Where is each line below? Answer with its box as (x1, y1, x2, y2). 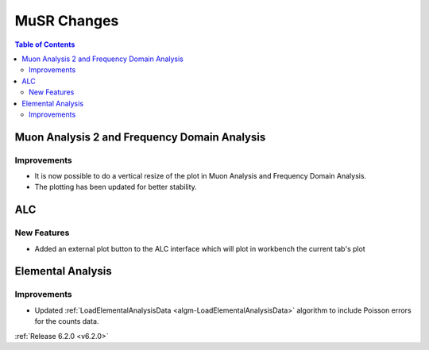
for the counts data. (34, 317, 99, 326)
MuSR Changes (14, 12, 119, 29)
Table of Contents (14, 40, 75, 49)
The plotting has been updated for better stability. (34, 183, 198, 192)
